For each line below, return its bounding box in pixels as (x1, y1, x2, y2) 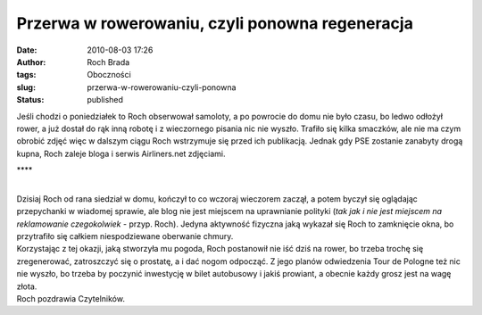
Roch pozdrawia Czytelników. (16, 293, 125, 303)
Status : (16, 95, 45, 105)
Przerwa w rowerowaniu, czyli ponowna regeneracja (16, 13, 414, 33)
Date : (16, 45, 37, 55)
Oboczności (87, 70, 131, 80)
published (87, 95, 124, 105)
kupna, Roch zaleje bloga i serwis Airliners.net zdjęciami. (16, 148, 226, 159)
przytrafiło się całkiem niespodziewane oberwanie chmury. (16, 231, 234, 242)
